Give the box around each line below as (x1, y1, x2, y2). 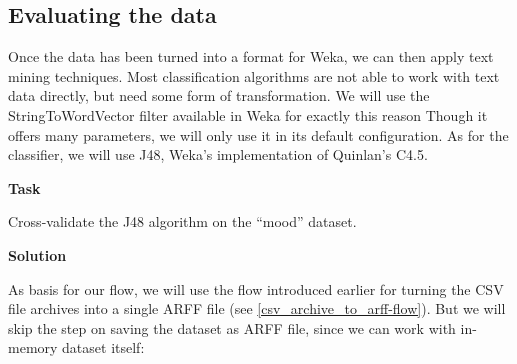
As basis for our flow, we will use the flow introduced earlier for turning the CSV (8, 278, 504, 299)
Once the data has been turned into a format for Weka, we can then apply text (8, 46, 494, 67)
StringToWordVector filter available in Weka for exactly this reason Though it (8, 104, 488, 125)
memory (8, 337, 58, 358)
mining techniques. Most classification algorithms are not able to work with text (8, 65, 500, 86)
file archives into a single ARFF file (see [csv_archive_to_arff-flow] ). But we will (8, 298, 506, 319)
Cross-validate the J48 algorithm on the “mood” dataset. (8, 211, 357, 232)
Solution (8, 244, 67, 265)
